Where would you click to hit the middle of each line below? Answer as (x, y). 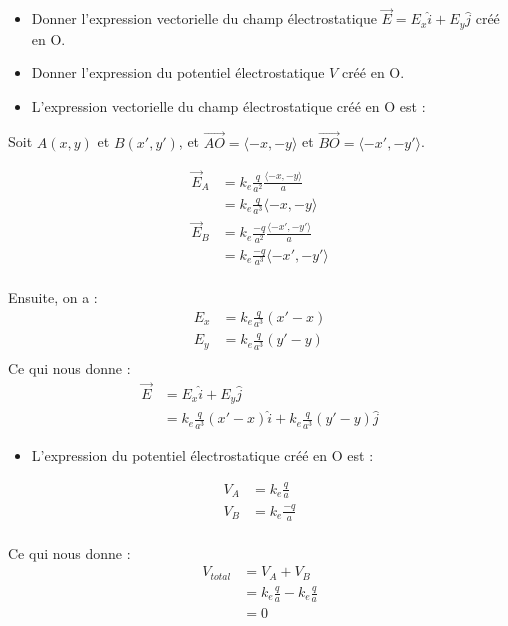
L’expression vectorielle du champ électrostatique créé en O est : (228, 105)
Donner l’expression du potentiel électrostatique (178, 72)
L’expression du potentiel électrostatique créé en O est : (202, 454)
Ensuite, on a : (53, 297)
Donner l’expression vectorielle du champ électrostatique (204, 18)
